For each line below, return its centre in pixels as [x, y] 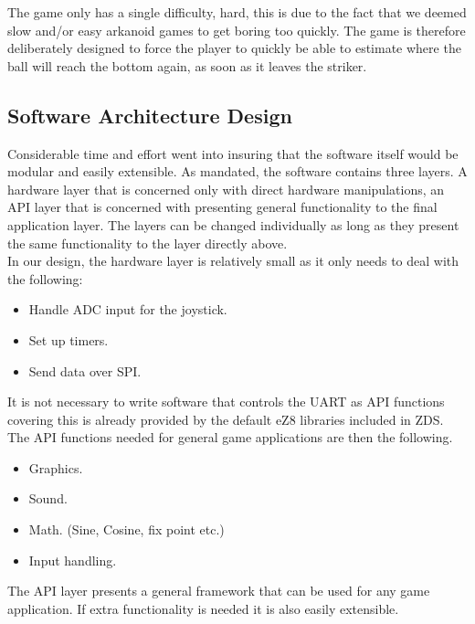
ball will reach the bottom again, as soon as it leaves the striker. [187, 65]
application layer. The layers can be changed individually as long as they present [233, 224]
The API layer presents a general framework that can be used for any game [219, 591]
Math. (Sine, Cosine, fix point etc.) [127, 529]
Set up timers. [69, 339]
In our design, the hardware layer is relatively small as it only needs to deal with [233, 261]
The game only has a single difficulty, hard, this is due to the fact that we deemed [237, 12]
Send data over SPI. [85, 370]
